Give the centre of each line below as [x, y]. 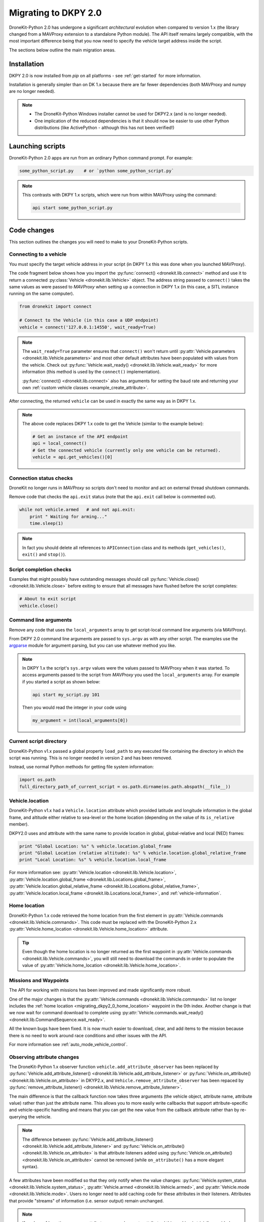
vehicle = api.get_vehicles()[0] [72, 457]
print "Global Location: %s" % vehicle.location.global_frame [95, 846]
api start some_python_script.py [72, 208]
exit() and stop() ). [44, 554]
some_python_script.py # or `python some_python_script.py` [97, 171]
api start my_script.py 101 [66, 695]
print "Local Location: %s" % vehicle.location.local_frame [93, 860]
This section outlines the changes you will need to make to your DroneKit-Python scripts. [99, 241]
